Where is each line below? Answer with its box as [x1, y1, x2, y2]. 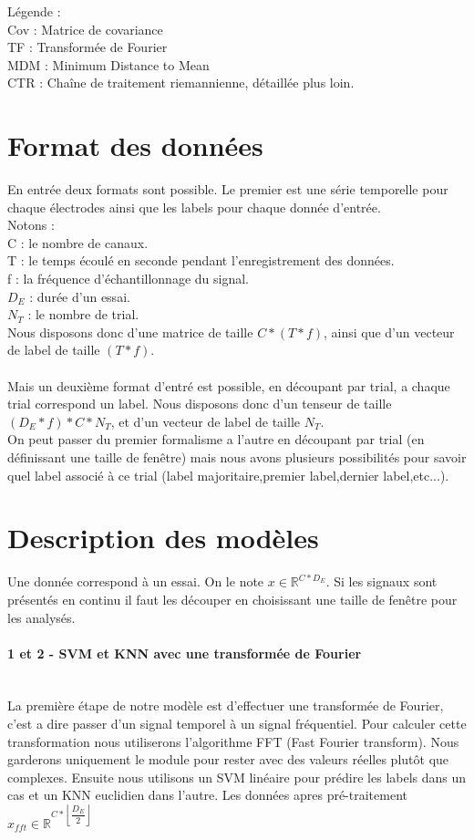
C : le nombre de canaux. [7, 233, 149, 252]
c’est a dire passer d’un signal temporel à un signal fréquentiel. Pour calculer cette [7, 714, 467, 733]
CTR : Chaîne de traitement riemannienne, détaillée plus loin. [7, 73, 355, 92]
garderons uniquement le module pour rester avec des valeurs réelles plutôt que [7, 750, 449, 769]
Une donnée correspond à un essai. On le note [7, 572, 264, 591]
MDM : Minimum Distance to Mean [7, 55, 210, 74]
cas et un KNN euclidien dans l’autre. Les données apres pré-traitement [7, 785, 407, 804]
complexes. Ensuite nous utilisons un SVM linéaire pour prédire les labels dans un [7, 767, 467, 786]
